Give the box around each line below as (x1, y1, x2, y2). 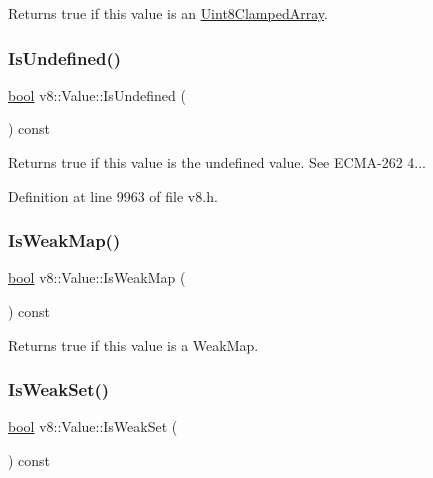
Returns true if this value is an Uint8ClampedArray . (8, 3, 328, 23)
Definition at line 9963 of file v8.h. (8, 185, 218, 206)
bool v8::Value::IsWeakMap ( (8, 267, 186, 288)
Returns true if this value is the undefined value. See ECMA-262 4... (8, 152, 426, 172)
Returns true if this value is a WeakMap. (8, 334, 259, 355)
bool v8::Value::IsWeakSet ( (8, 416, 178, 437)
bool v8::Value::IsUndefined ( (8, 84, 186, 105)
